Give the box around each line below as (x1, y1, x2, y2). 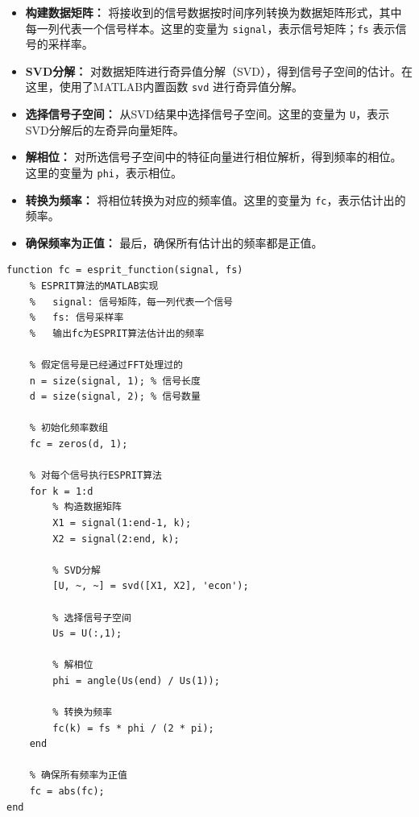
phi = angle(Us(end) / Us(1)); (52, 674, 220, 686)
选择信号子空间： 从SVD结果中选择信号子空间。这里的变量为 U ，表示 (25, 106, 390, 122)
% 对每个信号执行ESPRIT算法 (29, 470, 162, 482)
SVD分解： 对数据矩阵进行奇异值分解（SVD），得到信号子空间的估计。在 (25, 62, 413, 79)
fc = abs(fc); (29, 786, 105, 798)
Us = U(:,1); (52, 628, 122, 640)
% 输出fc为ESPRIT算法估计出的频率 (29, 327, 205, 339)
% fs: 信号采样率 (29, 312, 124, 324)
